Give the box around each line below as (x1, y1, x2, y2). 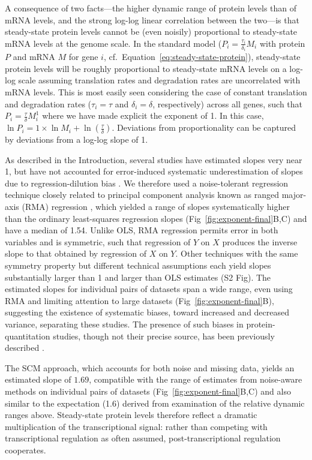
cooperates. (5, 443, 46, 456)
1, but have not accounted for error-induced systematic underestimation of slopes (5, 165, 303, 178)
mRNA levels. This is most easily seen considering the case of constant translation (5, 86, 307, 98)
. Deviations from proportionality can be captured (112, 121, 296, 134)
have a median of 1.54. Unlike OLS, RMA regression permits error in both (5, 224, 278, 236)
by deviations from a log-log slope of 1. (5, 133, 148, 146)
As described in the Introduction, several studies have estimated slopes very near (5, 153, 302, 166)
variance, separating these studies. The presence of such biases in (5, 317, 244, 330)
